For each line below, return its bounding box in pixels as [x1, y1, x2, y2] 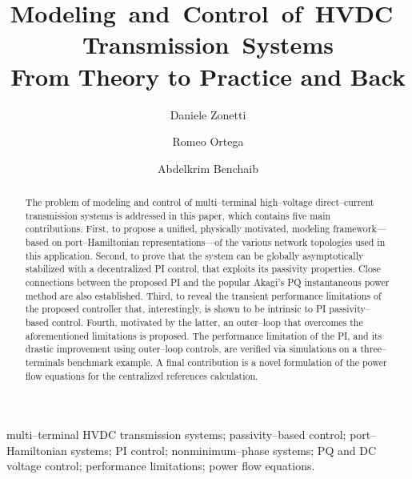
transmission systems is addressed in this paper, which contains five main [25, 208, 331, 222]
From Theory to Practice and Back [10, 59, 406, 92]
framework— [333, 222, 386, 235]
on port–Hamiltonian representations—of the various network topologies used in [51, 235, 386, 249]
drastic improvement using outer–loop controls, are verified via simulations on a [25, 342, 358, 356]
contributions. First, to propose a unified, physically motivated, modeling [25, 222, 330, 235]
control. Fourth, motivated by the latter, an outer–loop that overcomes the [51, 315, 363, 328]
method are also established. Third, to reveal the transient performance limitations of [25, 288, 382, 302]
